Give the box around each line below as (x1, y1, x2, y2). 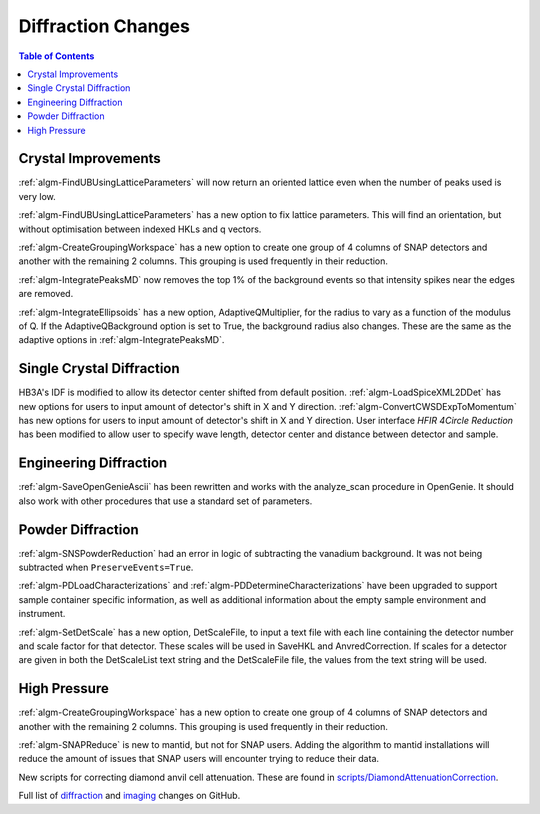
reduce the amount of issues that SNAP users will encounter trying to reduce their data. (18, 753, 380, 765)
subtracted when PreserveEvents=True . (18, 561, 194, 573)
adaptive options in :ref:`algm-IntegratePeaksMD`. (18, 334, 225, 346)
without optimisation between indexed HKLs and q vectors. (18, 223, 262, 235)
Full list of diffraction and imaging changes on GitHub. (18, 790, 241, 802)
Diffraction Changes (18, 15, 190, 37)
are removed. (18, 288, 74, 300)
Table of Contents (18, 50, 95, 62)
